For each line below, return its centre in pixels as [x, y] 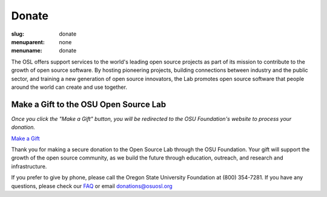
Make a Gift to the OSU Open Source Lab [89, 104]
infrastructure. [29, 166]
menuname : [27, 51]
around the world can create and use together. [69, 87]
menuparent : [28, 42]
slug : [18, 34]
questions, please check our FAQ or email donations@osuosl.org [92, 186]
